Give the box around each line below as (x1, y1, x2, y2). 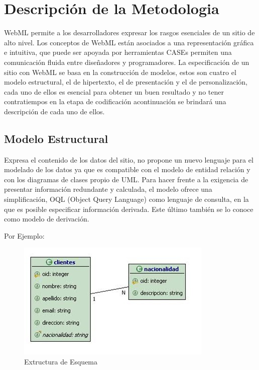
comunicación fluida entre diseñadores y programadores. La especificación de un (4, 56, 249, 67)
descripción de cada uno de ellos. (4, 106, 105, 116)
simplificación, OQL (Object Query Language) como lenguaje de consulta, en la (4, 194, 249, 204)
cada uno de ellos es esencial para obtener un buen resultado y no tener (4, 86, 224, 97)
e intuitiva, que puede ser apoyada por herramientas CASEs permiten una (4, 47, 232, 57)
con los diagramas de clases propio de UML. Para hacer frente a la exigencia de (4, 174, 248, 184)
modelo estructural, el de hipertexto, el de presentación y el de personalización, (4, 77, 247, 87)
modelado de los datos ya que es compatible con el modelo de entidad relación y (4, 164, 250, 175)
